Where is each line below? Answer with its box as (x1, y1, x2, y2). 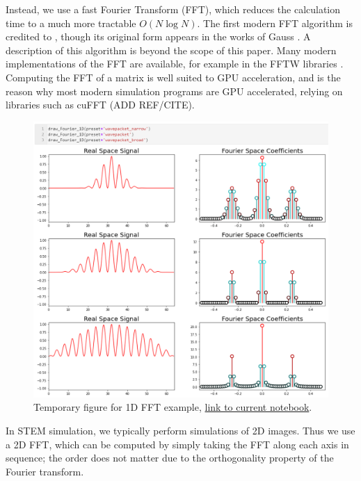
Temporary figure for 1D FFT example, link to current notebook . (33, 400, 312, 414)
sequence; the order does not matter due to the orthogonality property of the (6, 450, 334, 465)
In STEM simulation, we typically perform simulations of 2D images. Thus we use (6, 423, 355, 438)
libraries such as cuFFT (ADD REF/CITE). (6, 97, 195, 112)
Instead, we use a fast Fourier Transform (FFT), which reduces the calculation (6, 2, 341, 16)
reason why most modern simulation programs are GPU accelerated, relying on (6, 83, 343, 98)
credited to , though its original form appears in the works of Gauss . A (6, 29, 311, 44)
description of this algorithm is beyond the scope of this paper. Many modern (6, 42, 337, 57)
